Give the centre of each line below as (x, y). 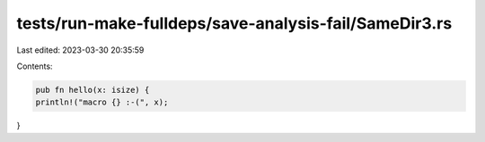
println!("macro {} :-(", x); (102, 102)
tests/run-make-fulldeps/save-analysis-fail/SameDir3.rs (234, 23)
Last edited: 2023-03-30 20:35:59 (80, 50)
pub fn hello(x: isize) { (93, 90)
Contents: (35, 66)
